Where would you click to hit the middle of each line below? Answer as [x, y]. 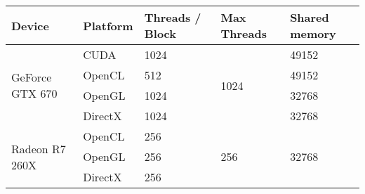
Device [30, 25]
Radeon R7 [39, 148]
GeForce [32, 77]
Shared [310, 17]
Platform [108, 25]
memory [313, 33]
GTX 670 [34, 93]
